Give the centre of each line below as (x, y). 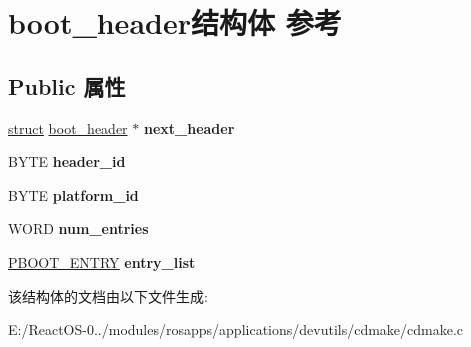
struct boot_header (68, 127)
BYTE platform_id (73, 194)
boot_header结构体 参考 (175, 22)
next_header (189, 127)
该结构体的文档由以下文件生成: (108, 295)
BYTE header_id (67, 161)
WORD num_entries (78, 228)
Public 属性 (67, 85)
